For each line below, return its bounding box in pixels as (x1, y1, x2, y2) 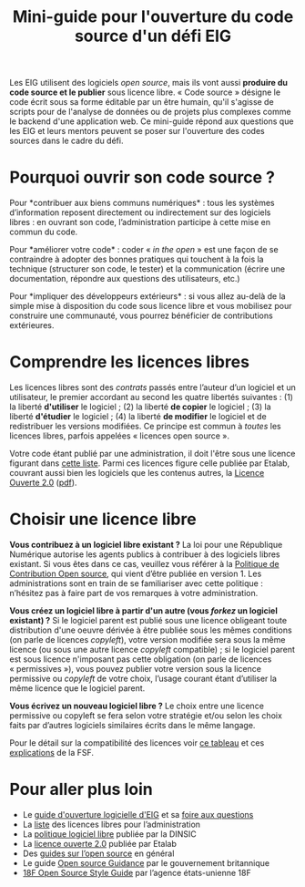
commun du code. (9, 226, 78, 238)
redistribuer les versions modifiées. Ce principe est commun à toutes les (9, 421, 281, 432)
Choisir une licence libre (9, 509, 198, 530)
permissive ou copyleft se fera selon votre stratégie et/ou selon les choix (9, 710, 282, 721)
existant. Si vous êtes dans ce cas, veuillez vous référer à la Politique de (9, 559, 280, 569)
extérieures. (9, 320, 55, 331)
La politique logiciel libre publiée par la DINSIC (22, 828, 198, 840)
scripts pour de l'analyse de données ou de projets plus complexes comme (9, 107, 291, 118)
